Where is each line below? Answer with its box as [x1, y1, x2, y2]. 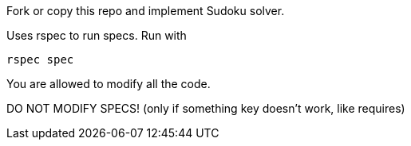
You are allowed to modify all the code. [6, 77, 211, 90]
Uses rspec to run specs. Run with [6, 29, 187, 42]
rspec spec [6, 53, 74, 66]
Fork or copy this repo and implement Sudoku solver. [6, 4, 285, 17]
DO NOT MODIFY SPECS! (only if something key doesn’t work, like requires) [6, 102, 405, 115]
